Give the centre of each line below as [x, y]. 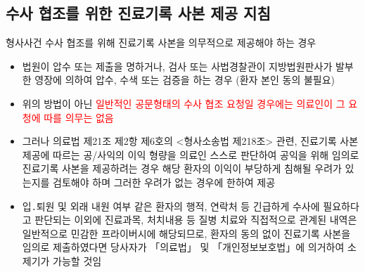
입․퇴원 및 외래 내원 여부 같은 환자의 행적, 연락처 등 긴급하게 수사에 [171, 206]
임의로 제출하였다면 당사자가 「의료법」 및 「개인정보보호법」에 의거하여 [183, 247]
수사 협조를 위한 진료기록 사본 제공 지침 [138, 13]
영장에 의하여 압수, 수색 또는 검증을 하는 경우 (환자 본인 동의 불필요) [185, 80]
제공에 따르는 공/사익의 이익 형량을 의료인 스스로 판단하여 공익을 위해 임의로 [191, 154]
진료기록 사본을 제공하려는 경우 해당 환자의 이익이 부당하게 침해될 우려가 [182, 168]
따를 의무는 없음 [79, 117]
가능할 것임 [77, 260]
